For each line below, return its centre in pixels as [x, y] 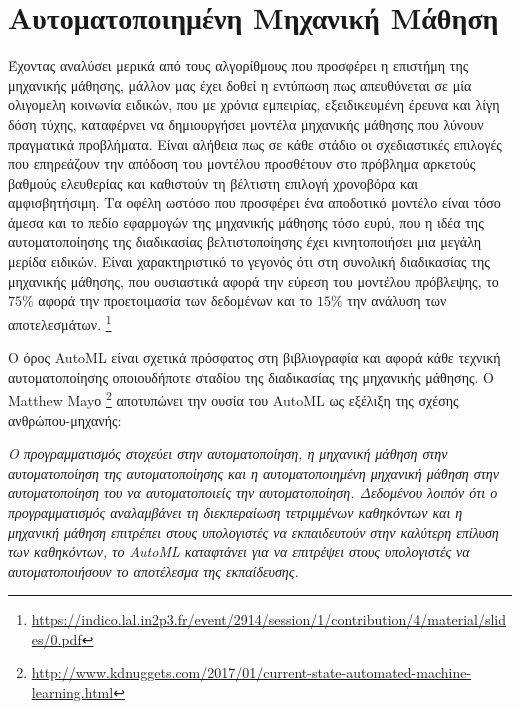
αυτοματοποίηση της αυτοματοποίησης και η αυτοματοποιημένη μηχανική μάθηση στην [253, 472]
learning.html [72, 692]
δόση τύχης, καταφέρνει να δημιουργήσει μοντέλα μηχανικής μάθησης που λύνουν [246, 123]
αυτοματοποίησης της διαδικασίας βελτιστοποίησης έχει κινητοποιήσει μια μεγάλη [245, 241]
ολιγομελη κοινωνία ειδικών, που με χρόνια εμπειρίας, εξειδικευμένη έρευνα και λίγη [254, 104]
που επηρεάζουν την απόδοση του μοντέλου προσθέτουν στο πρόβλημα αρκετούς [242, 163]
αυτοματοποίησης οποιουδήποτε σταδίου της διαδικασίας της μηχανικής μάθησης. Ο [251, 376]
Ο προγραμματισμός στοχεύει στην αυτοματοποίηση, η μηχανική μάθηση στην [228, 453]
